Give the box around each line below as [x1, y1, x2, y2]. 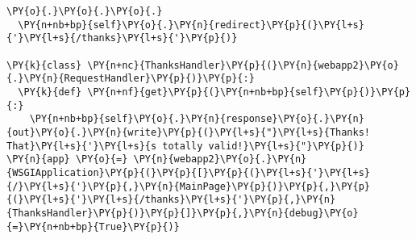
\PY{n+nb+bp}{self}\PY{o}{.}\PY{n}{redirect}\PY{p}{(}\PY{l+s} [18, 19, 364, 31]
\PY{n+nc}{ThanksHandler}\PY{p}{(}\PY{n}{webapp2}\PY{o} [87, 59, 399, 71]
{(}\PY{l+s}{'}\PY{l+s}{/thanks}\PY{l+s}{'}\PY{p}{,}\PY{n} [6, 194, 336, 206]
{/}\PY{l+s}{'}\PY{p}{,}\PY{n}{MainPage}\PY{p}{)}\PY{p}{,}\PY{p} [6, 180, 371, 192]
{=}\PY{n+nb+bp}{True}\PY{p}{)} [6, 220, 180, 233]
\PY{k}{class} [6, 59, 82, 71]
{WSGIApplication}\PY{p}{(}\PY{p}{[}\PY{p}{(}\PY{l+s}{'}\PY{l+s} [6, 166, 371, 178]
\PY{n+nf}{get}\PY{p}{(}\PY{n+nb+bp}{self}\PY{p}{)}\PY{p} [87, 86, 411, 98]
